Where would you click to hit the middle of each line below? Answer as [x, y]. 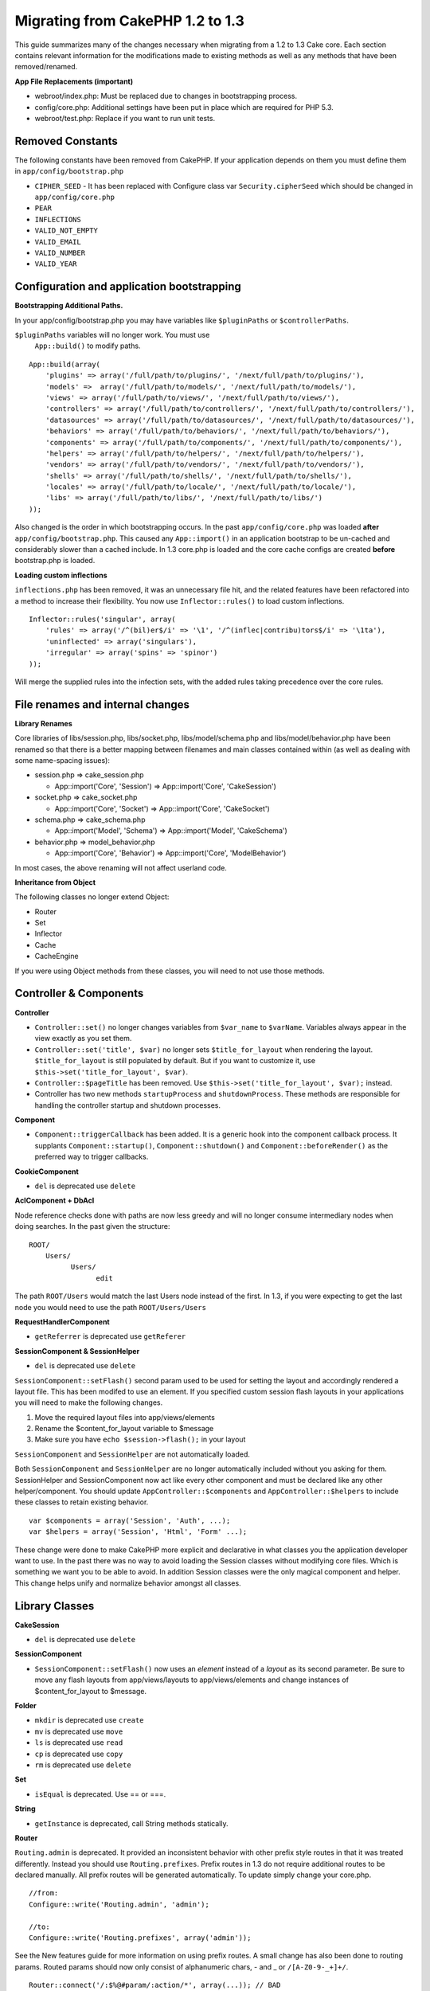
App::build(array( [65, 364]
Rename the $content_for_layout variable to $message [124, 1429]
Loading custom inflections [61, 575]
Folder [26, 1705]
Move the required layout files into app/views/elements [125, 1417]
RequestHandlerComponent [63, 1321]
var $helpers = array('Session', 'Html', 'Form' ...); [138, 1532]
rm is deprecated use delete [83, 1765]
